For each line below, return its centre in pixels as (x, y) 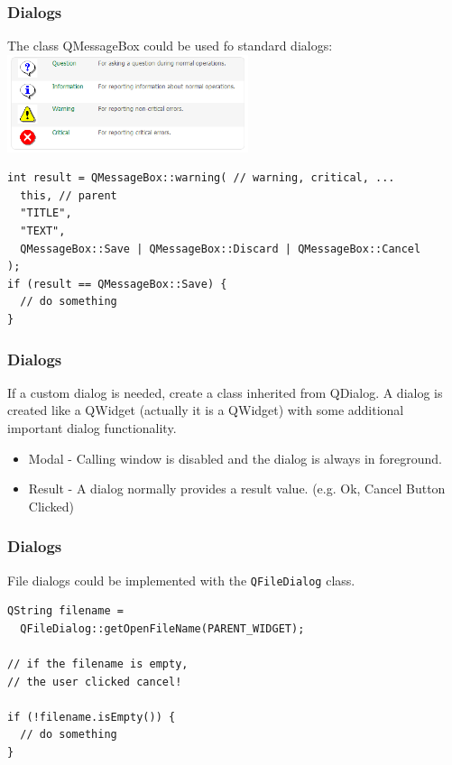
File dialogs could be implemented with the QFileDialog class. (181, 580)
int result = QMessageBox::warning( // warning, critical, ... (201, 178)
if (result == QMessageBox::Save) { (117, 284)
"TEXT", (43, 231)
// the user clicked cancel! (95, 682)
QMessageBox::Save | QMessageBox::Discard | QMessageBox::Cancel (221, 249)
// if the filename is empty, (98, 664)
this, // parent (69, 195)
